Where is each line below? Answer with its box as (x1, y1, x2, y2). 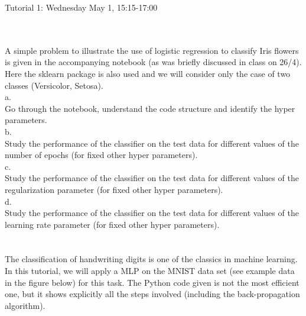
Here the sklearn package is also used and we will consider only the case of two (5, 67, 291, 79)
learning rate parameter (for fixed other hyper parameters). (5, 218, 220, 230)
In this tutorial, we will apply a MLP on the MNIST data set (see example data (5, 265, 295, 277)
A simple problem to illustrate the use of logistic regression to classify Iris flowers (5, 44, 299, 56)
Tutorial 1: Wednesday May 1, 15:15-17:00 (5, 1, 158, 13)
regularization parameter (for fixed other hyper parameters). (5, 183, 223, 195)
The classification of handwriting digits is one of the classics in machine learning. (5, 253, 298, 265)
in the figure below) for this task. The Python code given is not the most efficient (5, 276, 300, 288)
